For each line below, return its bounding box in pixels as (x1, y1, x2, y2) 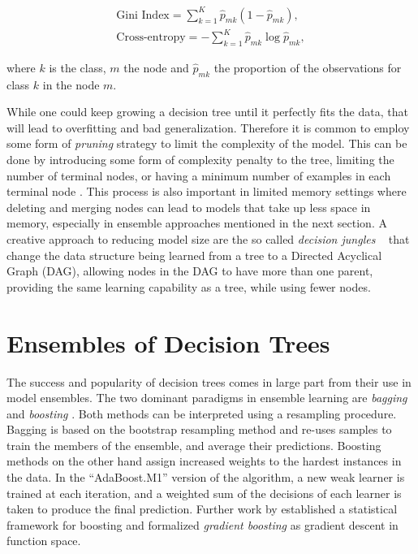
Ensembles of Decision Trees (6, 326, 330, 359)
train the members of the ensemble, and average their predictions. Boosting (6, 436, 381, 453)
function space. (6, 532, 81, 549)
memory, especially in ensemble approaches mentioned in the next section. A (6, 214, 387, 232)
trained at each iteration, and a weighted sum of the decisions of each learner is (6, 484, 402, 501)
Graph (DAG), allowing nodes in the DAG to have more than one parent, (6, 262, 373, 279)
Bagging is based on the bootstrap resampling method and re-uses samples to (6, 421, 392, 438)
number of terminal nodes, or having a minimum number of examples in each (6, 167, 391, 184)
